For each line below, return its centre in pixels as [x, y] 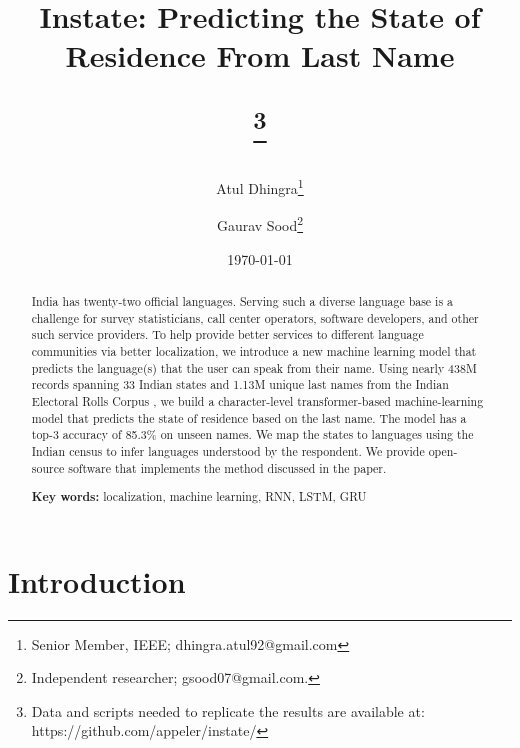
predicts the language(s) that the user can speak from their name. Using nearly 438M [254, 367]
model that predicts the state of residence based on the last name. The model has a [249, 417]
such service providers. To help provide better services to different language [227, 334]
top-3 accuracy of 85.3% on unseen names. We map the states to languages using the [252, 434]
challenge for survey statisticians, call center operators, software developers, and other [255, 317]
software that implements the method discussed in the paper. [227, 467]
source [48, 467]
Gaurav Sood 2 [260, 223]
